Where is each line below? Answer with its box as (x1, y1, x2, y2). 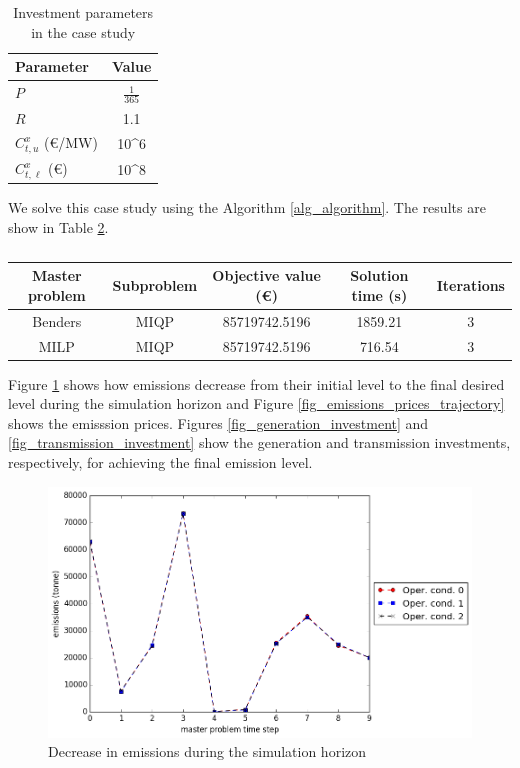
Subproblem (112, 275, 198, 296)
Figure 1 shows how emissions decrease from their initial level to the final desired (8, 373, 505, 394)
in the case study (31, 21, 136, 42)
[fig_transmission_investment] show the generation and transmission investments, (8, 432, 511, 453)
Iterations (436, 275, 505, 296)
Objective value (212, 265, 321, 286)
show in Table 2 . (8, 216, 109, 237)
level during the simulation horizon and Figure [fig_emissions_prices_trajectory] (8, 393, 505, 414)
